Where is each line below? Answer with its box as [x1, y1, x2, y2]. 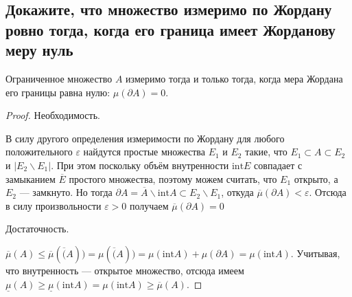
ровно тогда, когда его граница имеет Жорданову [5, 19, 336, 40]
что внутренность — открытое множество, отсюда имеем [5, 263, 244, 277]
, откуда [221, 185, 254, 199]
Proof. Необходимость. [5, 108, 100, 122]
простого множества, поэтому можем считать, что [69, 171, 277, 186]
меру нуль [5, 39, 73, 60]
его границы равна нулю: [5, 85, 110, 99]
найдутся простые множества [83, 144, 205, 159]
